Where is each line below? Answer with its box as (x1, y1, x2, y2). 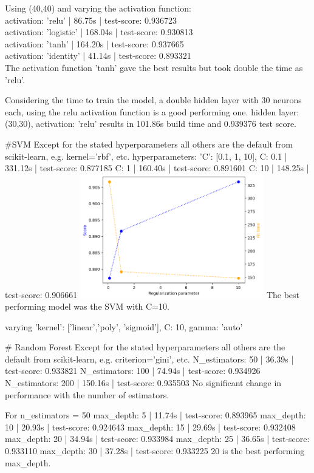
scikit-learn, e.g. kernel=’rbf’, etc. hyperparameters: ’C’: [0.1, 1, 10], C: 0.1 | (5, 149, 287, 162)
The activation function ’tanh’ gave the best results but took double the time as (5, 61, 303, 73)
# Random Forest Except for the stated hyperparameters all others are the (5, 341, 285, 353)
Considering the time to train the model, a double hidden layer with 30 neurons (5, 94, 302, 106)
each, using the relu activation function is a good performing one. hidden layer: (5, 105, 299, 118)
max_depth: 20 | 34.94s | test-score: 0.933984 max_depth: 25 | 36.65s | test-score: (5, 432, 310, 445)
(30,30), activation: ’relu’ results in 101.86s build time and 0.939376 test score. (5, 117, 297, 130)
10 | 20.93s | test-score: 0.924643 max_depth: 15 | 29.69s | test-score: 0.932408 (5, 420, 296, 433)
